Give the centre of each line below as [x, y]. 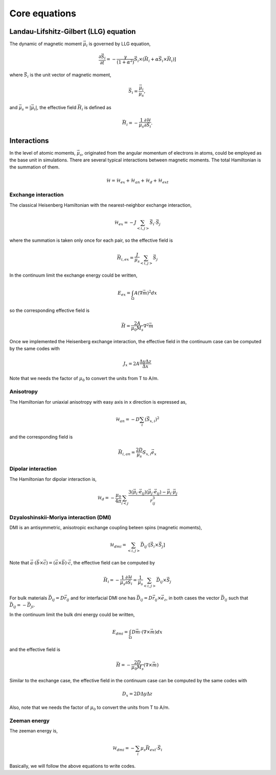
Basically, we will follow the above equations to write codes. [73, 766]
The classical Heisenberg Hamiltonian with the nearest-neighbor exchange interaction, [100, 205]
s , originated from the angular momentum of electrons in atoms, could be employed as [171, 153]
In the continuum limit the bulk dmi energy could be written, [72, 614]
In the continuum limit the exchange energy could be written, [73, 275]
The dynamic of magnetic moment [46, 44]
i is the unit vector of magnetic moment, [70, 76]
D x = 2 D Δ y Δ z [137, 695]
